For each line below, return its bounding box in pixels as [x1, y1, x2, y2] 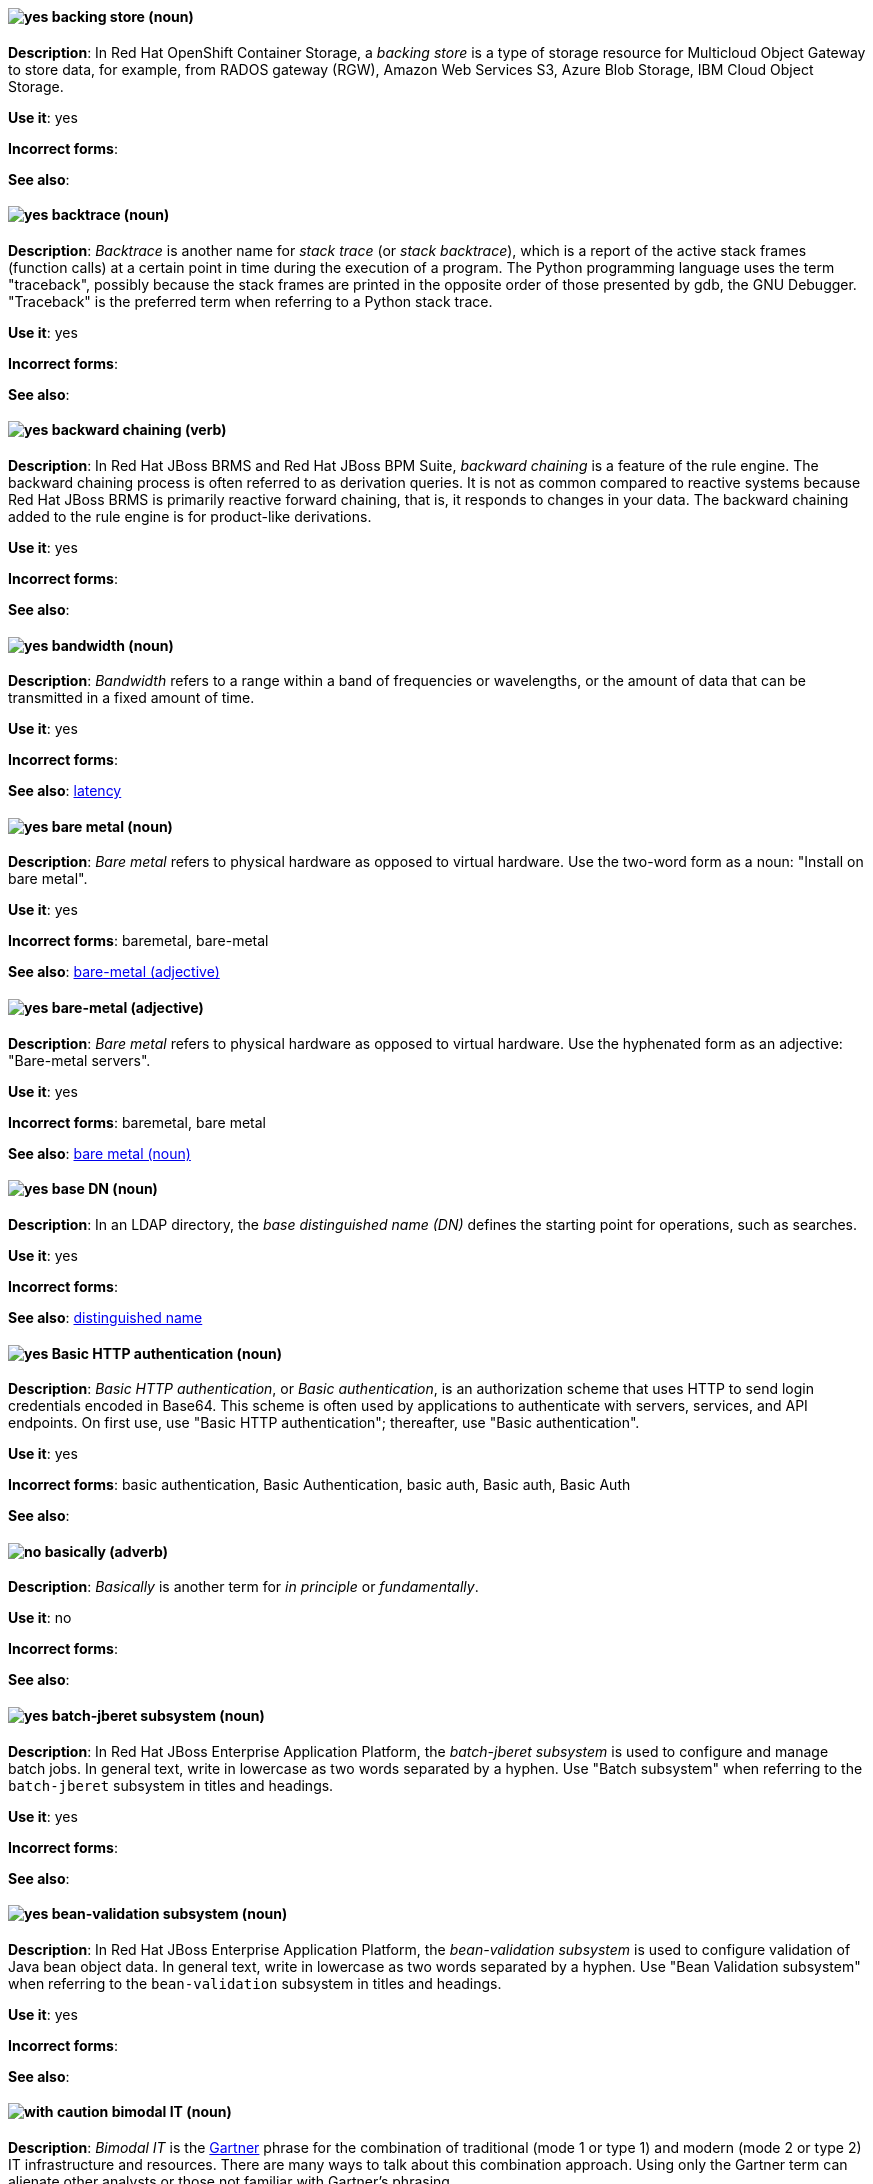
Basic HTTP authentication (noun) [51, 1344, 283, 1362]
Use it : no [8, 1609, 72, 1627]
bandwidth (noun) [51, 636, 174, 654]
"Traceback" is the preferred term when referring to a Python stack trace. [8, 292, 493, 310]
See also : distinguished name [8, 1308, 203, 1326]
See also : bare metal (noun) [8, 1144, 191, 1162]
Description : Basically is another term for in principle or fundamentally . [8, 1578, 479, 1596]
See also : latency [8, 782, 122, 800]
